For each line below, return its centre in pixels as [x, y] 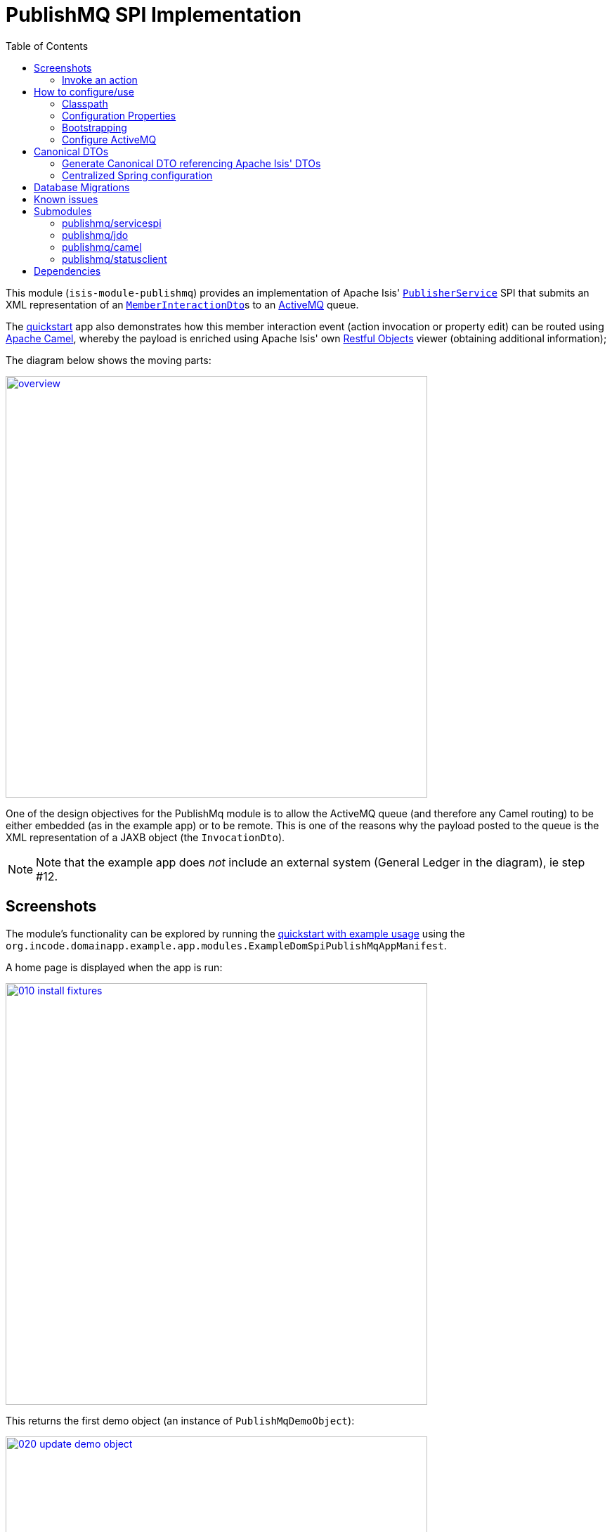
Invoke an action [100, 79]
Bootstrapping [95, 127]
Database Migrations [82, 187]
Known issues [66, 199]
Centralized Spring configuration [137, 175]
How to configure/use [84, 91]
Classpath [85, 103]
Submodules [63, 211]
